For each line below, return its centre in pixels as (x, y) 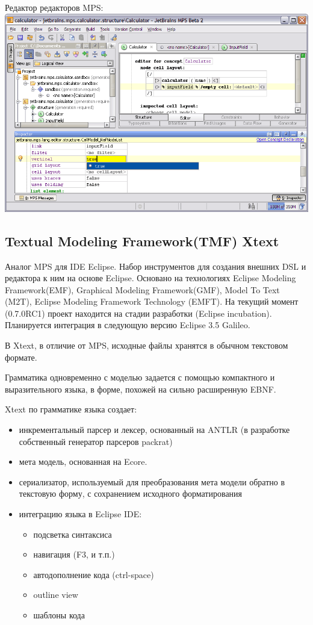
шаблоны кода (59, 614)
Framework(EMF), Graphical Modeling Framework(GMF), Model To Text (142, 289)
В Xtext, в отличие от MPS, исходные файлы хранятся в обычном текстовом (147, 345)
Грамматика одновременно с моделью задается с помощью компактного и (140, 377)
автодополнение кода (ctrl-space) (94, 574)
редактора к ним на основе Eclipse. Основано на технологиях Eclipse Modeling (150, 278)
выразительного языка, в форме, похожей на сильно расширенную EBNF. (141, 389)
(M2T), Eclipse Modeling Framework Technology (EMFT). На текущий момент (152, 301)
